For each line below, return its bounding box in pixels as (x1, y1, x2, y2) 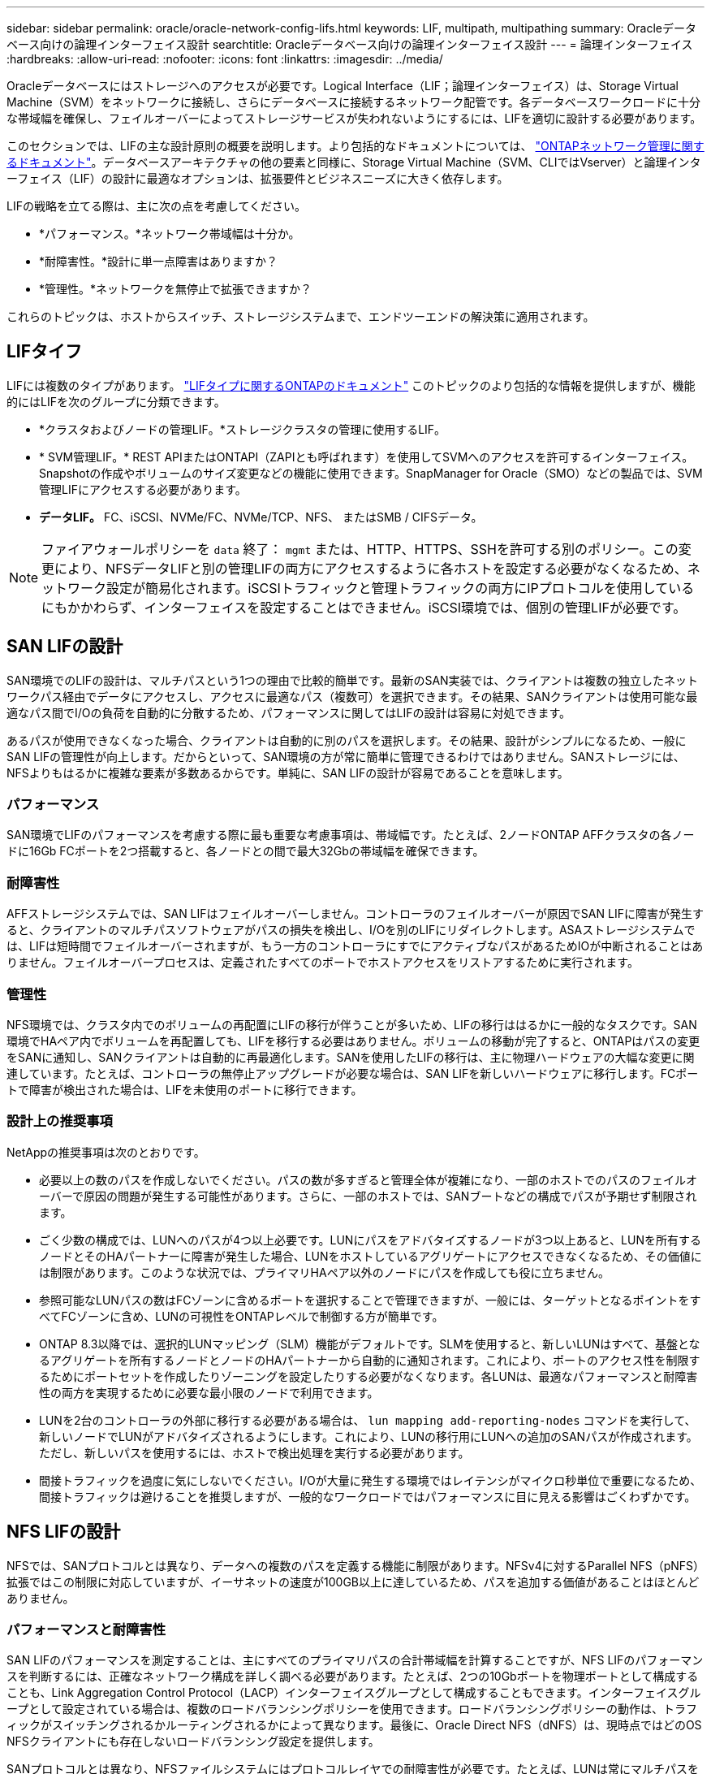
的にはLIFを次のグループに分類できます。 (6, 394, 226, 409)
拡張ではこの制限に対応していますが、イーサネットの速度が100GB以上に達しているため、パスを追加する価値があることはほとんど (6, 1574, 700, 1589)
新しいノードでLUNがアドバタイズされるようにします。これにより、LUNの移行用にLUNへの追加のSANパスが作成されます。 (39, 1429, 698, 1443)
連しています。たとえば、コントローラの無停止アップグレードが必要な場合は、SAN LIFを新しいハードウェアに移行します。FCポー (6, 1066, 699, 1080)
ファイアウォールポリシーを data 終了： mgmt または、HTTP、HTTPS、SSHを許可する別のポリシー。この (41, 540, 679, 557)
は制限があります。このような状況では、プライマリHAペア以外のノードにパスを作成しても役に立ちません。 (39, 1265, 610, 1279)
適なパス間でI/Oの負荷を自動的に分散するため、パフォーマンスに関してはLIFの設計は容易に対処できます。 (6, 705, 571, 720)
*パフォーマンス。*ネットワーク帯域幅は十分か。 (39, 227, 300, 240)
